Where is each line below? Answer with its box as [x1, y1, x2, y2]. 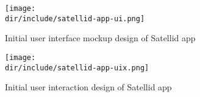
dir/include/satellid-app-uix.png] [5, 63, 149, 72]
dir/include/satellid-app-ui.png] [5, 14, 145, 23]
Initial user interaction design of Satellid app [5, 81, 172, 93]
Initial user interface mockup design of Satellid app [5, 32, 196, 44]
